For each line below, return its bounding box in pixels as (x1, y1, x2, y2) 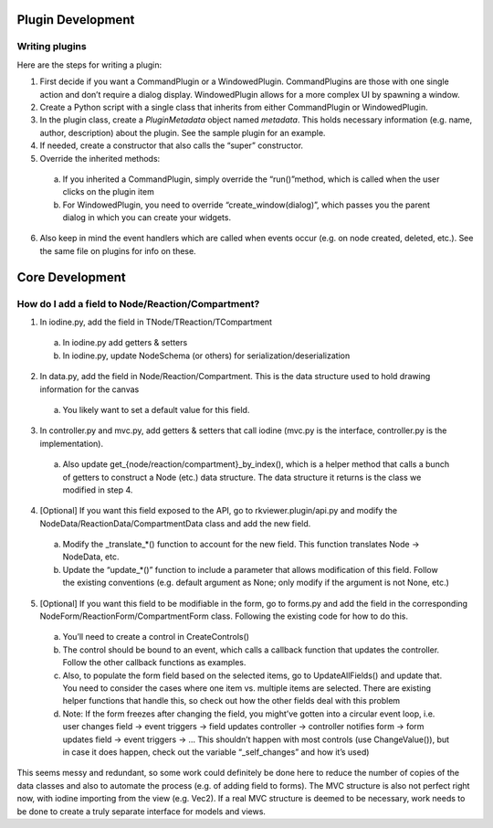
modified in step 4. (62, 484, 133, 495)
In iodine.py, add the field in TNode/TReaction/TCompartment (39, 316, 273, 327)
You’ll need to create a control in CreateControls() (62, 632, 250, 642)
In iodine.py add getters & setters (62, 337, 188, 348)
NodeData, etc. (62, 551, 120, 562)
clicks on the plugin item (62, 186, 155, 197)
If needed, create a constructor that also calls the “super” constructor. (39, 140, 304, 151)
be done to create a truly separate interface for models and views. (16, 805, 267, 817)
